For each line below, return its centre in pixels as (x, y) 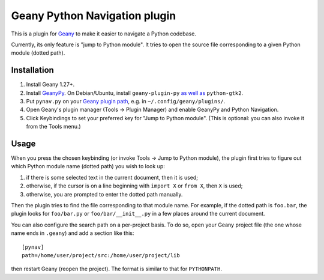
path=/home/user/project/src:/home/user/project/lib (101, 255)
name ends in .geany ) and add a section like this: (73, 233)
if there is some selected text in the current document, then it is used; (112, 177)
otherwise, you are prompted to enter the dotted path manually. (104, 194)
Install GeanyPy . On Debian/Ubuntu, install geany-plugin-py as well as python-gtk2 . (135, 93)
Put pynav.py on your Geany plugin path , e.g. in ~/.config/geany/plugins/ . (126, 102)
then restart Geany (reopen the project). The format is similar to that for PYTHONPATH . (116, 269)
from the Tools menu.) (53, 127)
